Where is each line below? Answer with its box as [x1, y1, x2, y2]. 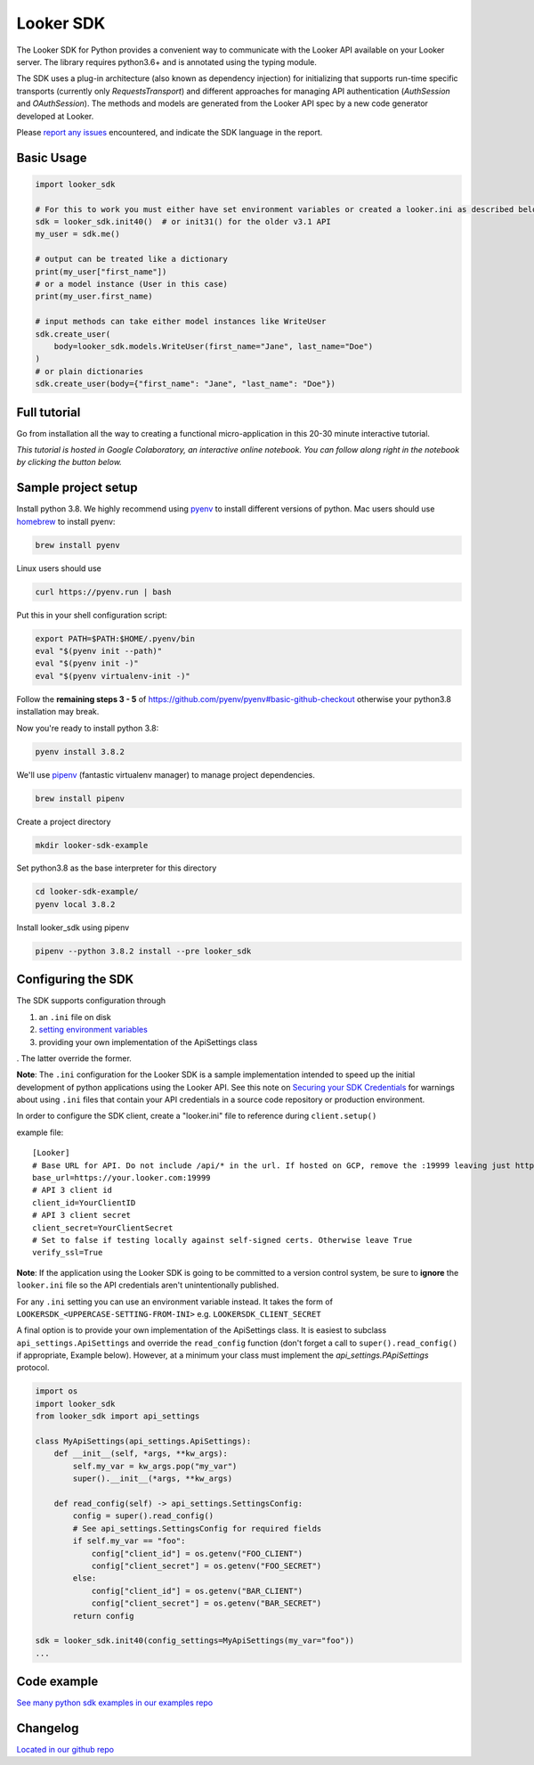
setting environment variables [38, 1025, 149, 1035]
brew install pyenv [35, 540, 120, 550]
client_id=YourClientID [32, 1197, 136, 1207]
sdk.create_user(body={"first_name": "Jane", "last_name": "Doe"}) [35, 379, 336, 389]
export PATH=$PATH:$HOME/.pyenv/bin [35, 633, 196, 643]
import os [35, 1386, 78, 1396]
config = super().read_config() [72, 1511, 214, 1521]
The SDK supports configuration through [16, 995, 166, 1006]
